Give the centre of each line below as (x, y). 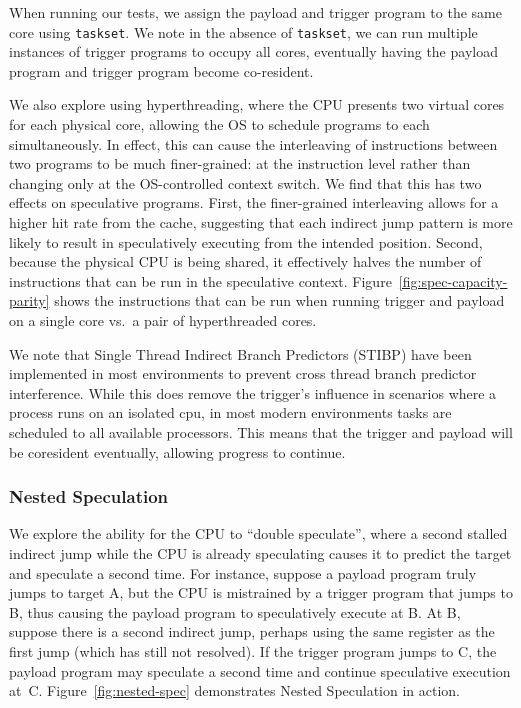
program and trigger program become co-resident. (161, 70)
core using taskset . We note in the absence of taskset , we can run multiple (243, 31)
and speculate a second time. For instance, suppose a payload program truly (243, 572)
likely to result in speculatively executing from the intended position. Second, (246, 241)
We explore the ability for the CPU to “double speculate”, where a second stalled (258, 533)
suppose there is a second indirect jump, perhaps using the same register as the (252, 631)
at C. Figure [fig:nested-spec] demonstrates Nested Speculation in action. (235, 690)
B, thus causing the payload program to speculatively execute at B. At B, (235, 611)
